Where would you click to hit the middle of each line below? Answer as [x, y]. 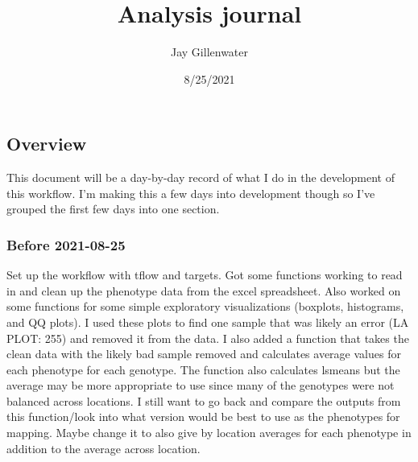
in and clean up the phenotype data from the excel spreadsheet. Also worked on [204, 290]
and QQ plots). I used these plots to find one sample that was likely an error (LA [208, 322]
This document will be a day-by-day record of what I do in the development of [201, 177]
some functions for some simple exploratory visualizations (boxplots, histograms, [205, 306]
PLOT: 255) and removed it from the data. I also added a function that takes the [208, 338]
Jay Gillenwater [209, 52]
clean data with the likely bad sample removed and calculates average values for [204, 354]
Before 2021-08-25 [66, 244]
